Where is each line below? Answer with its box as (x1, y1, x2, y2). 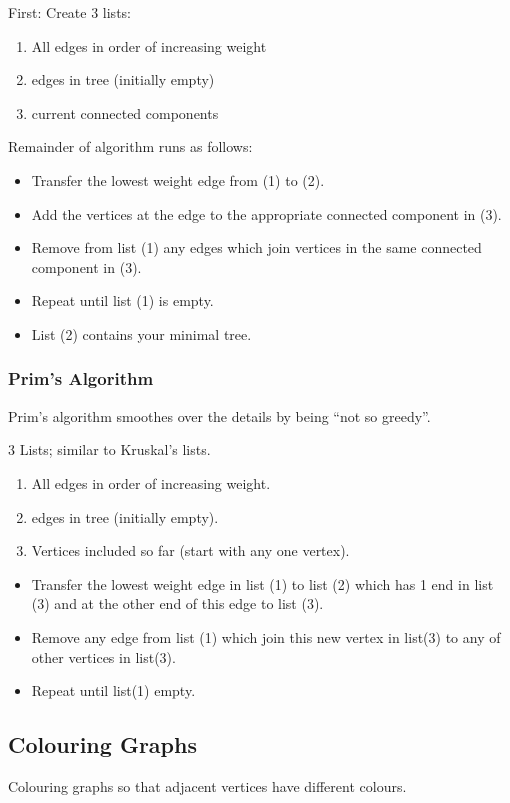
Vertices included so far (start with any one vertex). (31, 540, 350, 561)
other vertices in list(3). (31, 646, 176, 667)
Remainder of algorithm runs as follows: (8, 136, 253, 157)
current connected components (31, 102, 219, 123)
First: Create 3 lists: (8, 2, 131, 22)
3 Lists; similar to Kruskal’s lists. (8, 439, 211, 460)
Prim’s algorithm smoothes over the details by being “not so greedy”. (8, 405, 431, 426)
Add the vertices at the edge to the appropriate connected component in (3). (31, 203, 502, 224)
